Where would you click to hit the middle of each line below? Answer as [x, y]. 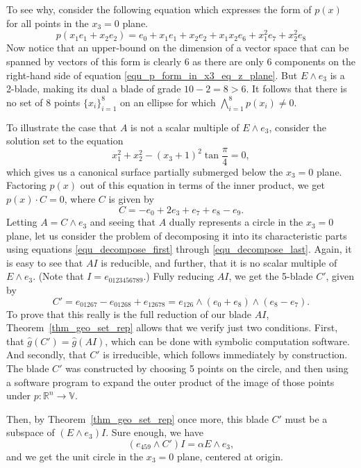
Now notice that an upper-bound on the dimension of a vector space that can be [178, 48]
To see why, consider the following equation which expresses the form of [159, 9]
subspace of [31, 432]
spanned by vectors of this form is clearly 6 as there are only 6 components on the [181, 61]
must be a [306, 418]
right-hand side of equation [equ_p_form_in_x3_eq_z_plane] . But [152, 75]
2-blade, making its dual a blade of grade [94, 89]
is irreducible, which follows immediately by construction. [225, 354]
